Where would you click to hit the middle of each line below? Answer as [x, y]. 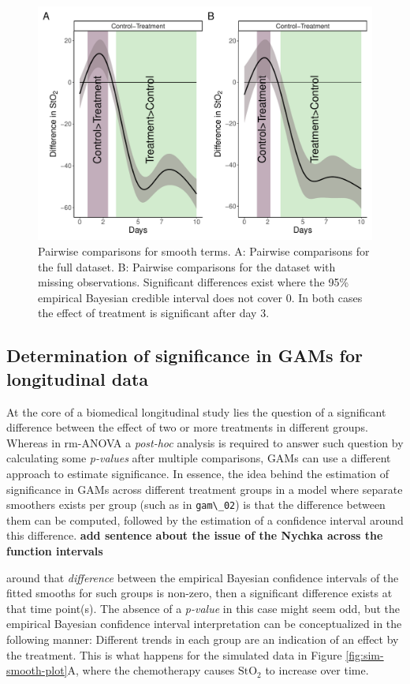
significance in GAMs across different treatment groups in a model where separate [205, 489]
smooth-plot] [37, 670]
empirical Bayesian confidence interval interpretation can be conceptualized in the [204, 624]
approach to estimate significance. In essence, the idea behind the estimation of [198, 473]
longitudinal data [78, 378]
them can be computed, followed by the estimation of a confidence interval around [205, 520]
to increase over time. [317, 670]
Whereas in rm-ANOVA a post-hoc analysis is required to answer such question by [205, 442]
